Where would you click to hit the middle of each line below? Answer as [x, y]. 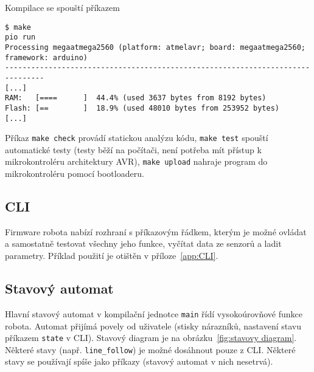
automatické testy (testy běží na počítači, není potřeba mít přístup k [133, 149]
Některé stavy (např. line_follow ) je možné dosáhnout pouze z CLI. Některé [150, 349]
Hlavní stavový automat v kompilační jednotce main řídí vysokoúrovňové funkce [154, 313]
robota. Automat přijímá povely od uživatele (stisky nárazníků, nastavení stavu [153, 325]
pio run [20, 37]
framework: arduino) [47, 57]
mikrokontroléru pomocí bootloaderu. [75, 174]
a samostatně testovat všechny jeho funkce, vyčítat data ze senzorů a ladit [143, 243]
